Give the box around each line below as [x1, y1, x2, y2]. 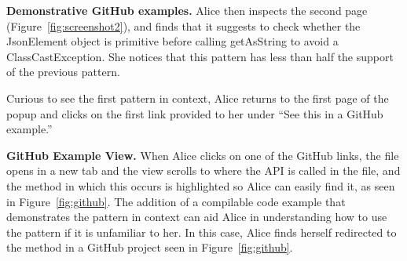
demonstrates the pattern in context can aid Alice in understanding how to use [6, 208, 387, 225]
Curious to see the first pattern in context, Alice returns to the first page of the [6, 89, 389, 106]
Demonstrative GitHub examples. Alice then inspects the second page [6, 2, 368, 18]
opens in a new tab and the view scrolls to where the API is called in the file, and [6, 162, 401, 179]
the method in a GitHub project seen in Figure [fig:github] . [6, 239, 293, 256]
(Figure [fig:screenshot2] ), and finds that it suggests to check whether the [6, 17, 361, 34]
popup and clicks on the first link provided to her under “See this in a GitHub [6, 105, 383, 121]
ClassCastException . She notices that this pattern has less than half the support [6, 48, 394, 64]
